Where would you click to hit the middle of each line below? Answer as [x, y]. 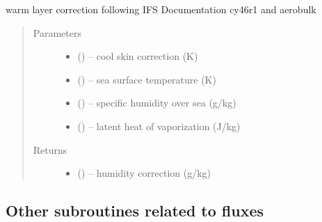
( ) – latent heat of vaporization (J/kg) [159, 126]
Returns [50, 149]
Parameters [57, 32]
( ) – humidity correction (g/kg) [144, 173]
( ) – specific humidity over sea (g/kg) [157, 103]
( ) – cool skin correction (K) [138, 56]
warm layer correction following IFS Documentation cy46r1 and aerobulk [161, 9]
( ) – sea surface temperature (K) [147, 79]
